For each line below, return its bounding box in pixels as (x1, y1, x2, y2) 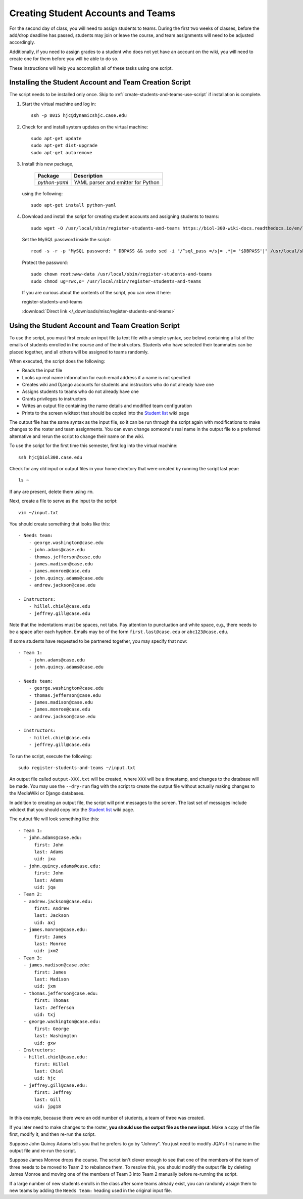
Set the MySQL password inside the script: (22, 237, 111, 243)
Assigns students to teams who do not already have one (22, 388, 139, 394)
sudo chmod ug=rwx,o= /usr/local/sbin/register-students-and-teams (31, 278, 201, 284)
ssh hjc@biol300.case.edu (18, 454, 83, 460)
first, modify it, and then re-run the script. (9, 1131, 96, 1137)
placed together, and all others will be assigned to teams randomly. (9, 349, 149, 355)
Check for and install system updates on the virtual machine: (22, 124, 148, 130)
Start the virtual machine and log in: (22, 101, 96, 107)
